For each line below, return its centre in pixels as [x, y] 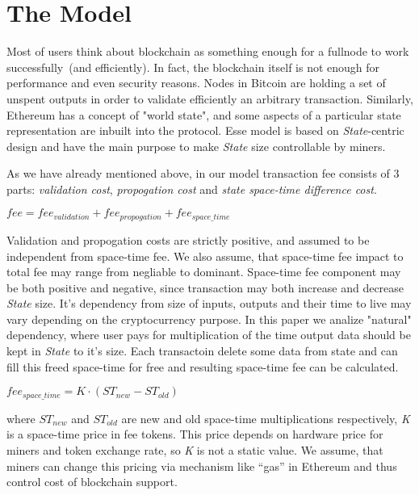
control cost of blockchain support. [92, 482]
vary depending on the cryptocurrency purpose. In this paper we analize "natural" [209, 319]
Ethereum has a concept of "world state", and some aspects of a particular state [204, 114]
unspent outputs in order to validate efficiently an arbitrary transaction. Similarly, [210, 98]
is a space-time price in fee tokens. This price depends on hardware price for [195, 434]
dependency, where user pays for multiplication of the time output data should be [209, 335]
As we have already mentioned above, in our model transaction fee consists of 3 [203, 173]
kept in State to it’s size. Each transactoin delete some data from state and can [202, 351]
